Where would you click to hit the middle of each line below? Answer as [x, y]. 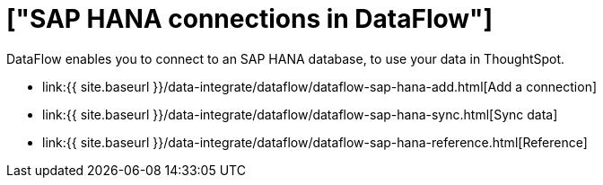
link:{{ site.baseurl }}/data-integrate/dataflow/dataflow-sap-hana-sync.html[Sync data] [300, 114]
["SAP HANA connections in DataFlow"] [250, 19]
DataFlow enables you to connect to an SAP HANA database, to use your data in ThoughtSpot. [286, 58]
